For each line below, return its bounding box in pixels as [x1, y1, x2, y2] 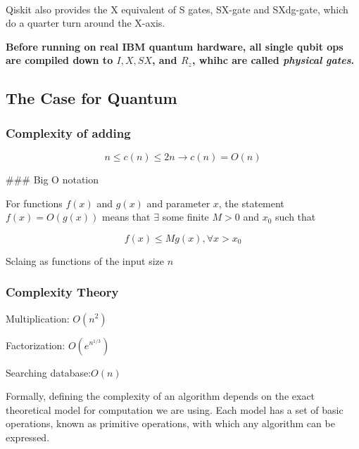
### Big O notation [6, 171, 99, 186]
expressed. [6, 429, 50, 444]
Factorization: [6, 337, 65, 352]
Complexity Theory [6, 283, 119, 301]
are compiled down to [6, 53, 113, 67]
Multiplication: [6, 311, 70, 325]
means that [102, 209, 151, 224]
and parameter [146, 195, 210, 210]
